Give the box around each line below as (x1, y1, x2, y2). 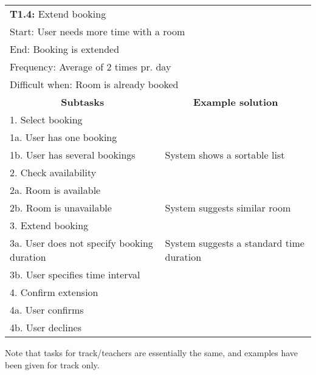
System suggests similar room (165, 201, 291, 215)
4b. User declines (10, 320, 81, 334)
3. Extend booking (10, 218, 89, 232)
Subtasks (61, 95, 105, 109)
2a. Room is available (10, 183, 101, 197)
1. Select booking (10, 112, 83, 126)
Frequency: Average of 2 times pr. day (10, 60, 171, 74)
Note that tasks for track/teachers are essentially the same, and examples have (5, 346, 298, 359)
